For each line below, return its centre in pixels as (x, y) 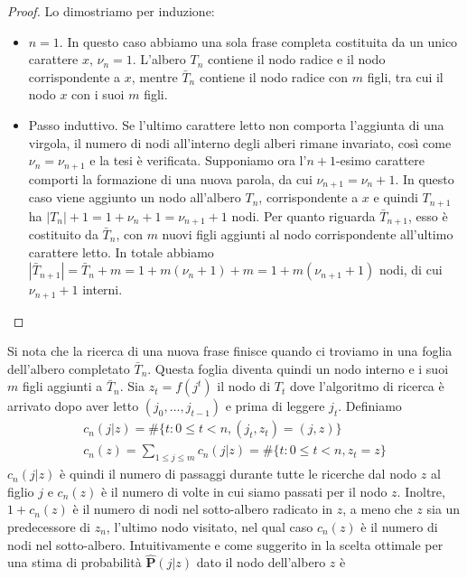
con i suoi (98, 94)
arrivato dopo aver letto (73, 406)
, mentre (154, 76)
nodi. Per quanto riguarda (304, 215)
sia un (444, 509)
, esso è (428, 215)
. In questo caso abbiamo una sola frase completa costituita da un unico (258, 41)
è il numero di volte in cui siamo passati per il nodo (244, 491)
